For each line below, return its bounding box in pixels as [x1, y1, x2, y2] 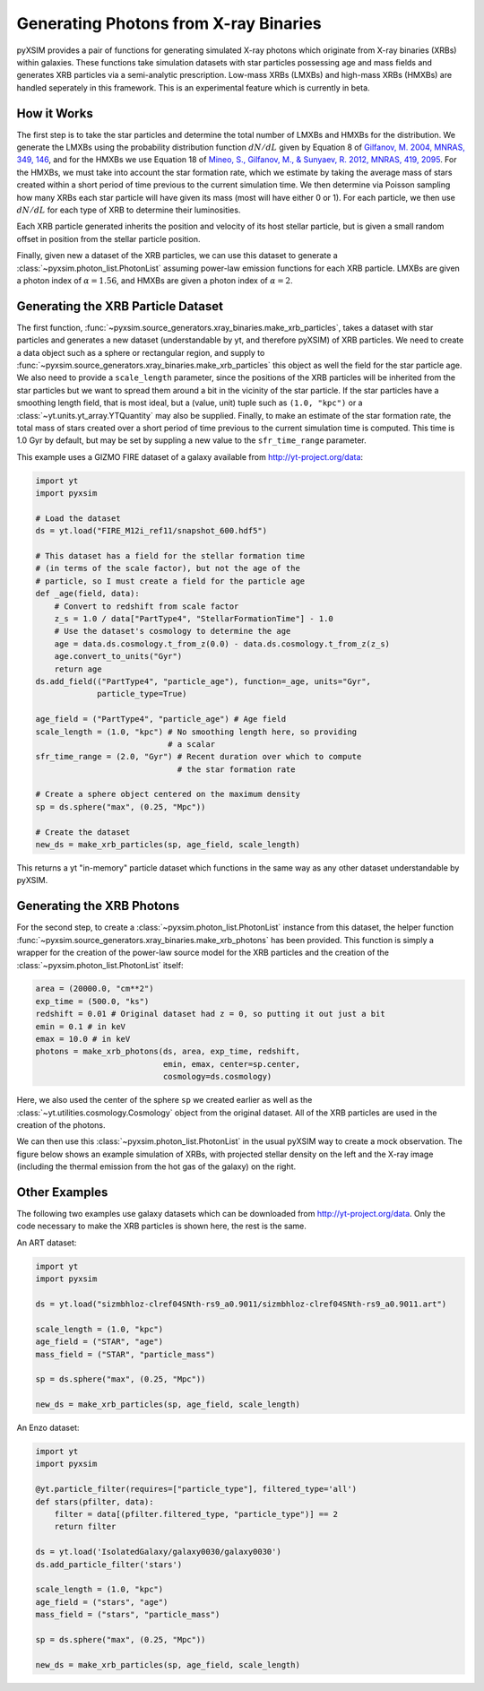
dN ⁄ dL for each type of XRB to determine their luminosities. [16, 204, 241, 215]
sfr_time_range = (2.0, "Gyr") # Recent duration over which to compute [35, 751, 362, 762]
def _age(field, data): [35, 588, 141, 599]
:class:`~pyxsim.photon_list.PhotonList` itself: [16, 959, 184, 970]
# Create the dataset [35, 827, 131, 837]
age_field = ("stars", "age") [35, 1597, 169, 1607]
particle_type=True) [97, 689, 187, 699]
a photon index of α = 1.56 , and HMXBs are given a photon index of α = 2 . [16, 274, 293, 286]
